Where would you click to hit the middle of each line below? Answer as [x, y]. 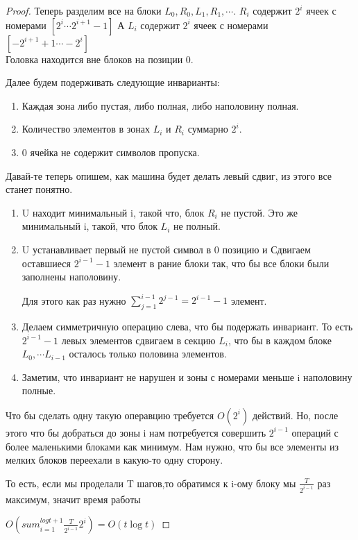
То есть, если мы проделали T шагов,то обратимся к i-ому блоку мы [151, 483]
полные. [39, 390]
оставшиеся [46, 263]
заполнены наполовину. [71, 277]
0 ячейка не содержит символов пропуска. [111, 152]
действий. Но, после [295, 415]
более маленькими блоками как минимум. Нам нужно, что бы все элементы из [172, 446]
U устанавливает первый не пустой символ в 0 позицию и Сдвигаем [166, 249]
